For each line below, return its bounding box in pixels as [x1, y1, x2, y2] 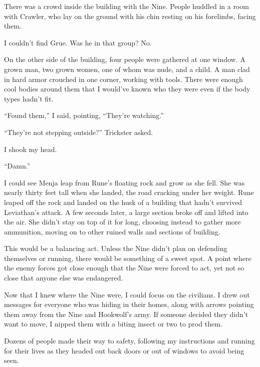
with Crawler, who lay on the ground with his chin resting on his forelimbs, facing [4, 10, 256, 21]
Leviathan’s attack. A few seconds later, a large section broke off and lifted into [4, 206, 248, 217]
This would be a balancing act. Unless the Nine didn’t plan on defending [4, 243, 227, 253]
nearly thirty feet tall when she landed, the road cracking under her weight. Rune [4, 187, 254, 197]
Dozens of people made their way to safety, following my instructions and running [4, 335, 255, 346]
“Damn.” [4, 160, 31, 171]
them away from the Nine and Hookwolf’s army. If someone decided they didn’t [4, 308, 248, 319]
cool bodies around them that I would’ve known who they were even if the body [4, 83, 250, 94]
